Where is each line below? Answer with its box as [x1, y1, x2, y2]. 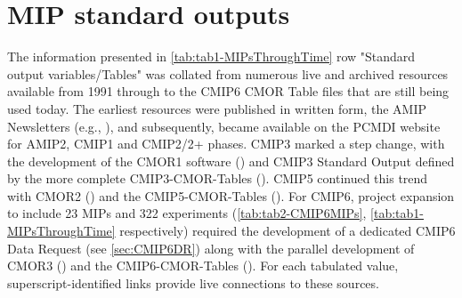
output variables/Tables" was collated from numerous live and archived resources [7, 64, 449, 83]
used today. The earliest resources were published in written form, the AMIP [7, 99, 426, 117]
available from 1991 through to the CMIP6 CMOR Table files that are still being [7, 82, 450, 101]
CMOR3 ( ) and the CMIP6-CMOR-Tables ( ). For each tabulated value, [7, 256, 399, 275]
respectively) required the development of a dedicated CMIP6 [119, 221, 456, 240]
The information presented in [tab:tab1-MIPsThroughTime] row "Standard [7, 47, 416, 66]
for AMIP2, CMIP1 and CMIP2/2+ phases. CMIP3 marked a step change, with [7, 134, 445, 153]
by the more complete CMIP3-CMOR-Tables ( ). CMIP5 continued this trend [7, 169, 428, 188]
